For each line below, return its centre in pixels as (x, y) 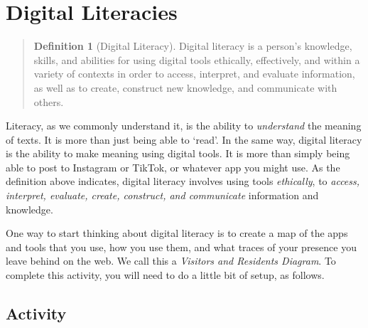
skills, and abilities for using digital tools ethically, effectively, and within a (197, 59)
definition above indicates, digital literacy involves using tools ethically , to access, (183, 181)
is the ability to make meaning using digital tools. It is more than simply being (178, 153)
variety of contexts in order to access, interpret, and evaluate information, (194, 74)
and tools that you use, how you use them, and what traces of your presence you (181, 247)
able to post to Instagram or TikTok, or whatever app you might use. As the (173, 167)
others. (49, 101)
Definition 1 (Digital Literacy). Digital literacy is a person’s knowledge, (193, 46)
